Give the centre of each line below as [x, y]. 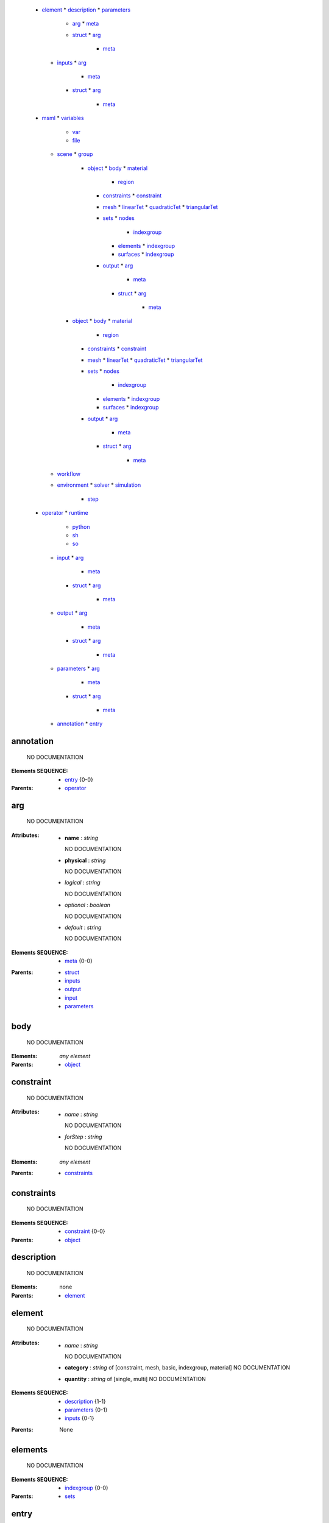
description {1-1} [85, 1401]
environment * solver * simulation [99, 485]
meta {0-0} [79, 961]
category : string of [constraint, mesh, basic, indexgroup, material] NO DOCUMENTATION [178, 1368]
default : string [83, 927]
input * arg [70, 557]
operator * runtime [65, 513]
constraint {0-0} [85, 1231]
